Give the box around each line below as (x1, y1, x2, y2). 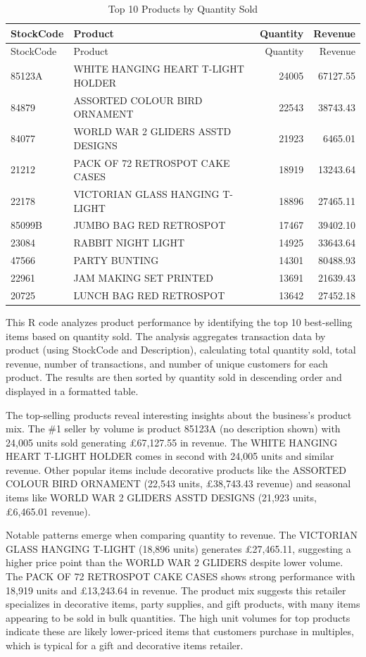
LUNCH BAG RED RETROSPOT (73, 287, 225, 302)
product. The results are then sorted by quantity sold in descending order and (6, 370, 342, 384)
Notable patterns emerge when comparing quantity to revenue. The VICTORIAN (6, 527, 358, 542)
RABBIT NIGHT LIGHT (73, 235, 185, 250)
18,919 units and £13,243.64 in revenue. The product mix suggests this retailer (6, 582, 346, 597)
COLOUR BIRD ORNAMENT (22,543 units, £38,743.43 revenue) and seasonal (6, 476, 351, 491)
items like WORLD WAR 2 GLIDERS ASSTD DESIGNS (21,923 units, (6, 490, 317, 505)
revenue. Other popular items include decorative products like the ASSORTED (6, 462, 346, 477)
